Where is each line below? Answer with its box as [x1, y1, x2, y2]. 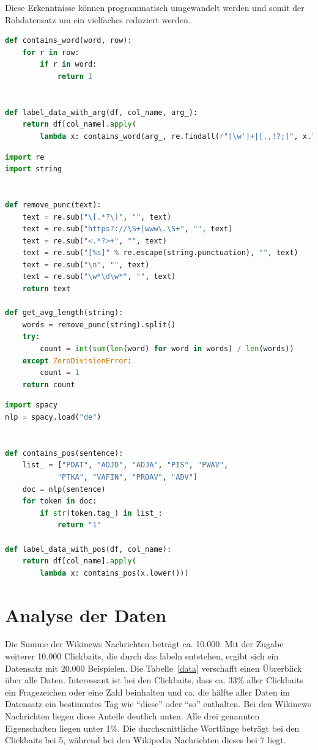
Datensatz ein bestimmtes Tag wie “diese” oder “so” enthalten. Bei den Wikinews [5, 697, 311, 710]
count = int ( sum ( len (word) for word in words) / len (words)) [40, 344, 294, 354]
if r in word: [40, 60, 97, 69]
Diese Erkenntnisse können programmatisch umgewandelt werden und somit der [5, 1, 305, 13]
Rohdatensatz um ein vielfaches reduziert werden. [5, 13, 191, 26]
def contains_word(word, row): [5, 36, 132, 45]
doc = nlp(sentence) [22, 485, 106, 494]
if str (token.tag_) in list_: [40, 508, 163, 518]
